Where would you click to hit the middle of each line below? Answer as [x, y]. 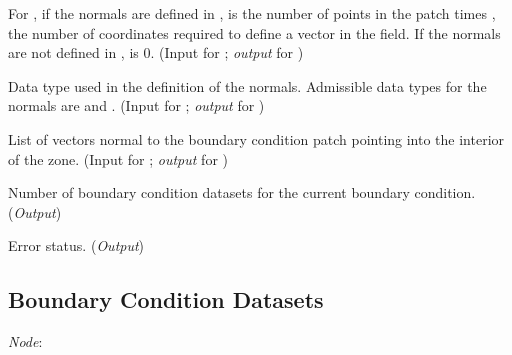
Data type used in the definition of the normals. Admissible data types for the [247, 85]
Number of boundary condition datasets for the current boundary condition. [242, 192]
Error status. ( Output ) [76, 245]
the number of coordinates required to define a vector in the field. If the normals [254, 32]
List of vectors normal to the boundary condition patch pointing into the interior [256, 138]
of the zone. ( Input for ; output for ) [118, 158]
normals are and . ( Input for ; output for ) [136, 105]
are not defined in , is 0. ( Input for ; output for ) [156, 52]
